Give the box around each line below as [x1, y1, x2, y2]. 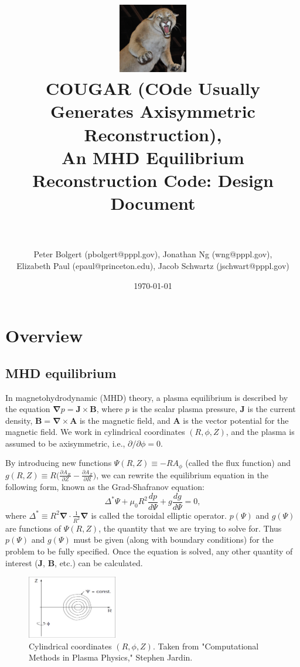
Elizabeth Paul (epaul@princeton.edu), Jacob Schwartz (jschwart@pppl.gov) [16, 259, 289, 271]
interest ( [5, 556, 38, 569]
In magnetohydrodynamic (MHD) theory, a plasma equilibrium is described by [5, 391, 288, 403]
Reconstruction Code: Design [32, 168, 274, 192]
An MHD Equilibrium [62, 145, 244, 169]
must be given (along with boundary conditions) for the [73, 533, 274, 546]
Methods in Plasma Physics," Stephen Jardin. [29, 651, 193, 663]
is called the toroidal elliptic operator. [91, 509, 227, 521]
